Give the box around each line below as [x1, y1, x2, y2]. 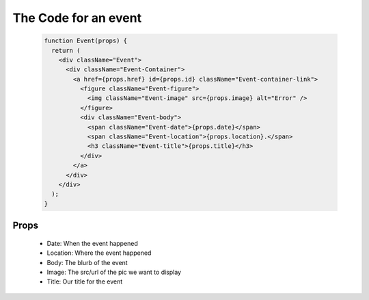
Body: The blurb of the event [46, 258, 128, 266]
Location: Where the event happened [46, 249, 152, 257]
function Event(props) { [44, 37, 128, 45]
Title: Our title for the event [46, 277, 123, 286]
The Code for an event [12, 10, 142, 25]
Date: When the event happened [46, 239, 138, 247]
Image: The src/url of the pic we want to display [46, 268, 181, 276]
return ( [51, 47, 81, 54]
